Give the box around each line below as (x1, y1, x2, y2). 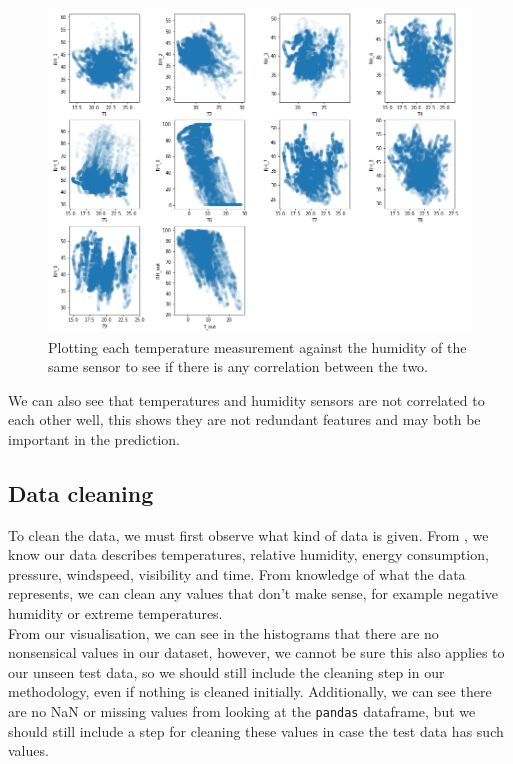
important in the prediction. (8, 428, 181, 449)
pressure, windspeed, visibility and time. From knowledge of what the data (8, 563, 466, 584)
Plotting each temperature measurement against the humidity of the (48, 336, 467, 357)
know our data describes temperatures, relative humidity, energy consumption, (8, 544, 489, 565)
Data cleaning (8, 477, 154, 508)
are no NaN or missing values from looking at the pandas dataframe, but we (8, 701, 476, 722)
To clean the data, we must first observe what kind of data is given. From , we (8, 524, 489, 545)
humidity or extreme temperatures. (8, 603, 223, 624)
